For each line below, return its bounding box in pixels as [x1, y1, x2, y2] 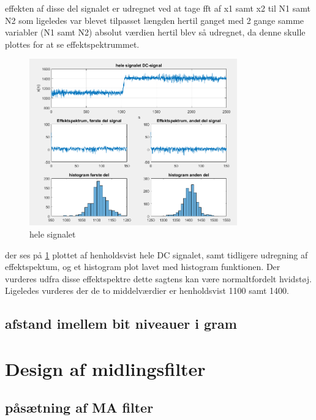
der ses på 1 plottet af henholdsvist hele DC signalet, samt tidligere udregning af [5, 248, 308, 261]
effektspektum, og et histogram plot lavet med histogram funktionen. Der [5, 260, 280, 273]
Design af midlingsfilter [5, 356, 206, 381]
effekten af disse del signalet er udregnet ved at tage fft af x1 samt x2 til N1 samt [5, 2, 310, 14]
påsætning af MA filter [5, 398, 154, 417]
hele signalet [29, 227, 76, 240]
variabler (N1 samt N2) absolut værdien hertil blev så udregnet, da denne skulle [5, 26, 306, 39]
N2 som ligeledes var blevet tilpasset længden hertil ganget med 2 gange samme [5, 13, 304, 26]
